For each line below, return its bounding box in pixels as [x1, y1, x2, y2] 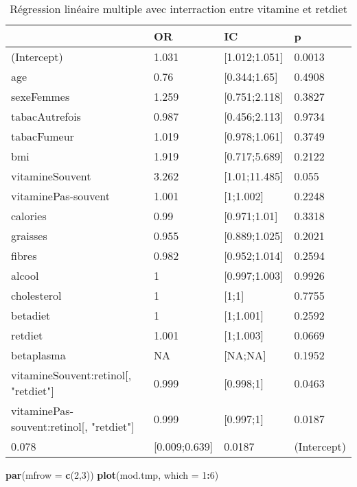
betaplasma [11, 347, 66, 363]
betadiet [11, 307, 51, 323]
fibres [11, 248, 37, 263]
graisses [11, 228, 47, 243]
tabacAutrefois [11, 108, 81, 124]
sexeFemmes [11, 88, 70, 104]
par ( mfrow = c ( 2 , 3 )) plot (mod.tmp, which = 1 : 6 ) [5, 468, 219, 482]
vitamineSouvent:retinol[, [11, 367, 132, 383]
